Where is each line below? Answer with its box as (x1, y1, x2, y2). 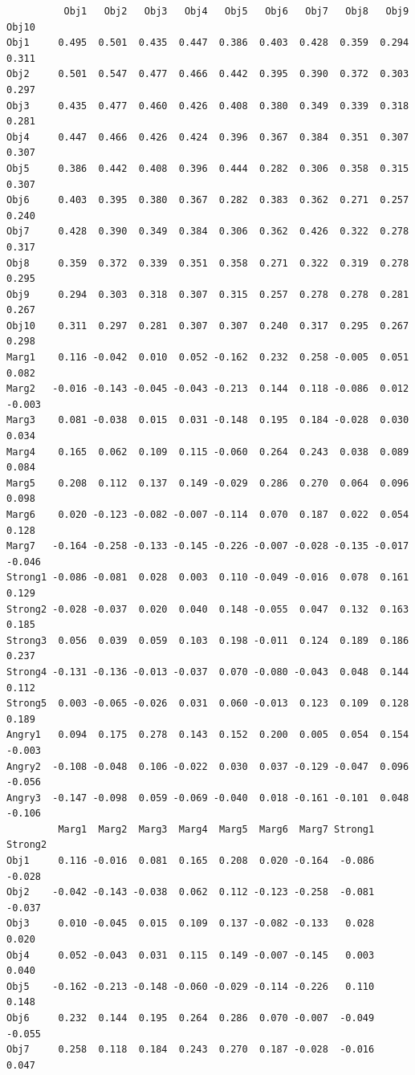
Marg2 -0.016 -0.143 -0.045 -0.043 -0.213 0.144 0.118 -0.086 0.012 (6, 383, 409, 395)
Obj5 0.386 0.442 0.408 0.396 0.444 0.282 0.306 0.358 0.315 (6, 162, 409, 174)
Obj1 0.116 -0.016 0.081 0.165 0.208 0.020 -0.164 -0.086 (6, 855, 375, 867)
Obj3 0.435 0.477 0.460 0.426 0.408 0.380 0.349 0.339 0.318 (6, 100, 409, 112)
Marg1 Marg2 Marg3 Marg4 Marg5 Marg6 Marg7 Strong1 (58, 823, 375, 835)
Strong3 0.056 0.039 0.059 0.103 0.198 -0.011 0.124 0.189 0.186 (6, 634, 409, 646)
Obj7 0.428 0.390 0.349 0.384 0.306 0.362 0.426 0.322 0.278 (6, 226, 409, 238)
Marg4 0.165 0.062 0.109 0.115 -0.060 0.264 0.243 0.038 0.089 (6, 446, 409, 458)
